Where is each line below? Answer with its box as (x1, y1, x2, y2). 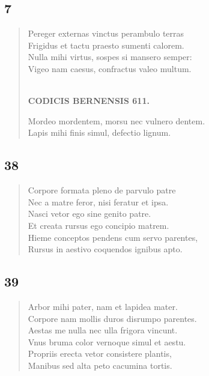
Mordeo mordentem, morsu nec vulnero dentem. (28, 114, 205, 127)
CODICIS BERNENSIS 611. (28, 94, 150, 107)
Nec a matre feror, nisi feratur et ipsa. (28, 195, 169, 208)
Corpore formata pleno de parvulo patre (28, 184, 176, 196)
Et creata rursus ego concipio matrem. (28, 219, 169, 231)
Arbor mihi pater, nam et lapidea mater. (28, 300, 178, 312)
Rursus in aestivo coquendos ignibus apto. (28, 243, 183, 255)
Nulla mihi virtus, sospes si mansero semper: (28, 50, 192, 63)
